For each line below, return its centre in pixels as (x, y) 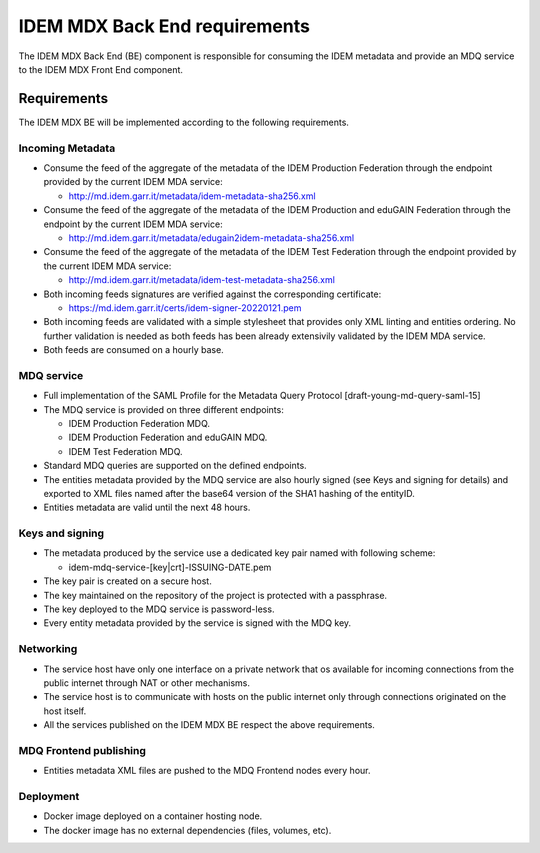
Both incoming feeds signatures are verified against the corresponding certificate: (212, 294)
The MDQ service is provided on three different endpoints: (163, 409)
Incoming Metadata (67, 148)
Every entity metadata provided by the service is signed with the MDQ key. (197, 623)
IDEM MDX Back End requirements (164, 26)
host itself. (65, 711)
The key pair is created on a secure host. (127, 581)
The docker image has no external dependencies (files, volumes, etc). (187, 830)
